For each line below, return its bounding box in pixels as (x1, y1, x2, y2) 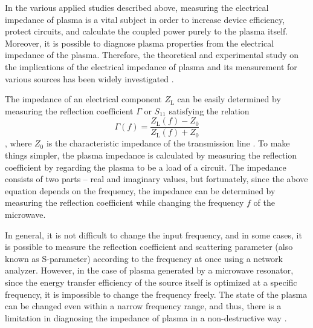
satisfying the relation (169, 104, 250, 117)
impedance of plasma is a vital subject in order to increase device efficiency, (5, 13, 285, 25)
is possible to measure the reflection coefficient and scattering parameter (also (5, 240, 293, 253)
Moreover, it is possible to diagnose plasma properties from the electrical (5, 36, 274, 49)
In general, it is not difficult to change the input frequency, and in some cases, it (5, 228, 302, 241)
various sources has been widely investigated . (5, 72, 174, 85)
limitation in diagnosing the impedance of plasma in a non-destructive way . (5, 311, 287, 324)
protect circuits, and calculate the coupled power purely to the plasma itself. (5, 25, 288, 38)
